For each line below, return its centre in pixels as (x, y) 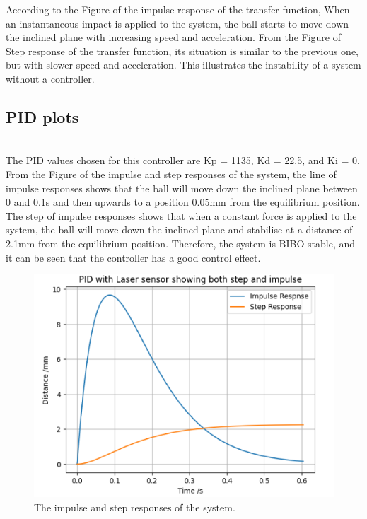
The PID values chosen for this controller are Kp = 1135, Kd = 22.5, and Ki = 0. (183, 160)
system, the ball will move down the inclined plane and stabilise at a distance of (179, 229)
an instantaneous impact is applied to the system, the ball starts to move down (177, 23)
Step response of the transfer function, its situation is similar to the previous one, (182, 51)
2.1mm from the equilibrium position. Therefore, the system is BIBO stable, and (181, 243)
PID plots (42, 116)
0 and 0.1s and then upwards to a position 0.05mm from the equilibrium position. (183, 202)
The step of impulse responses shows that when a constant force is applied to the (181, 215)
